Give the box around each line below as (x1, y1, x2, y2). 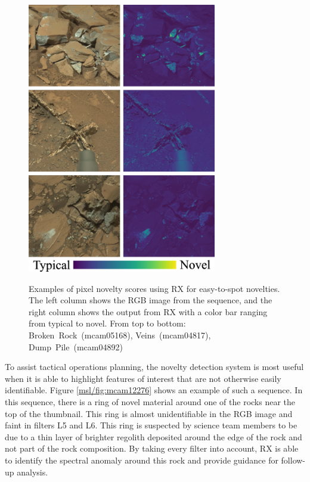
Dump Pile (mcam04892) (29, 340, 123, 353)
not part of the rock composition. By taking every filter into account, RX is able (5, 442, 299, 455)
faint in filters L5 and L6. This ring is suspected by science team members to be (5, 419, 297, 431)
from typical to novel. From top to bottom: (29, 317, 186, 329)
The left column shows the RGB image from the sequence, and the (29, 294, 272, 306)
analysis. (17, 465, 48, 478)
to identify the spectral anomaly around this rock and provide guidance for (5, 453, 278, 466)
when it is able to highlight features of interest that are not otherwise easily (5, 372, 281, 384)
